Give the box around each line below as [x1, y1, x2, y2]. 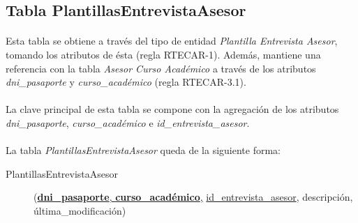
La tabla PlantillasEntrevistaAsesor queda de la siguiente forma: [6, 143, 281, 157]
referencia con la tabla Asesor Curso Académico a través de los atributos [6, 61, 316, 75]
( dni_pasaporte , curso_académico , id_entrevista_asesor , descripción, [33, 190, 353, 204]
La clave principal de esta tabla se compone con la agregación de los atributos [6, 102, 339, 116]
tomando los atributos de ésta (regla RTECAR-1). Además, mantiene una [6, 47, 321, 61]
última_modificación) [33, 203, 126, 217]
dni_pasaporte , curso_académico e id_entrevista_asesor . [6, 115, 250, 130]
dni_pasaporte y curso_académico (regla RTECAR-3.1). [6, 75, 246, 89]
